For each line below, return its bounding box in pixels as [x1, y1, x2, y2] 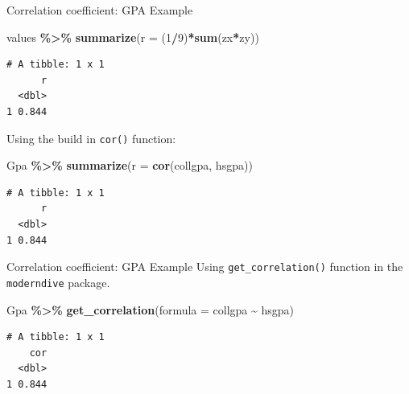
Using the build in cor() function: [6, 129, 176, 146]
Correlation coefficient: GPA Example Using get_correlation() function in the [6, 258, 403, 275]
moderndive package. [6, 273, 110, 290]
